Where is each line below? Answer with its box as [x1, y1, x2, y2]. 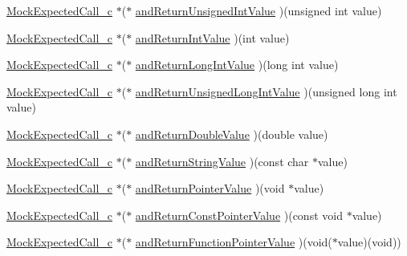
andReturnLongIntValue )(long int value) [135, 56, 339, 73]
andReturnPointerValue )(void [135, 180, 285, 197]
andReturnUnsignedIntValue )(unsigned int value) [135, 2, 382, 18]
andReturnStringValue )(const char [135, 152, 309, 169]
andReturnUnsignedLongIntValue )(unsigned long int [135, 83, 397, 100]
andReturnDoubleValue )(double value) [135, 125, 328, 142]
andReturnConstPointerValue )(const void [135, 206, 343, 223]
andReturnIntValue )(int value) [135, 29, 290, 46]
